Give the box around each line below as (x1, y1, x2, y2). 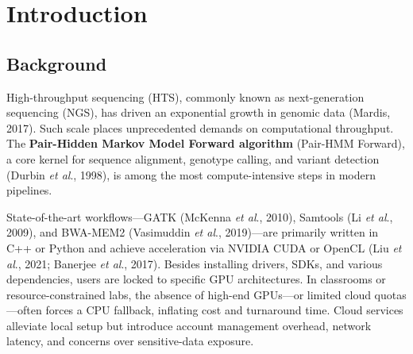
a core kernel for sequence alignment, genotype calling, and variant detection (6, 150, 380, 167)
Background (6, 51, 107, 75)
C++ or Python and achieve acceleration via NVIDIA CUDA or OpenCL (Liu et (6, 239, 402, 256)
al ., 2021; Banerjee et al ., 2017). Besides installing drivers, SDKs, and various (6, 255, 383, 271)
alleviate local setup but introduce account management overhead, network (6, 317, 372, 333)
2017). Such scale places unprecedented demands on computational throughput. (6, 119, 394, 136)
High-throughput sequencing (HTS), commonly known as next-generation (6, 88, 365, 105)
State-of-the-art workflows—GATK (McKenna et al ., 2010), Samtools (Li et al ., (6, 208, 393, 225)
